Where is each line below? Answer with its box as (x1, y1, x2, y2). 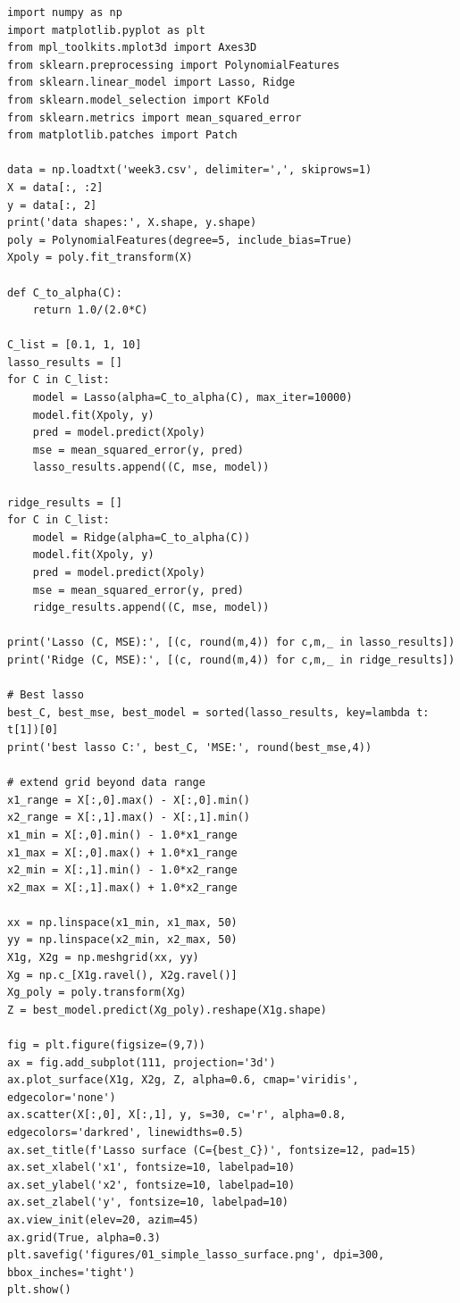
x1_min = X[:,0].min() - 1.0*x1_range (7, 828, 238, 841)
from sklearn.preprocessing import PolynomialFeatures (7, 58, 340, 71)
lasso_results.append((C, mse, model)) (32, 461, 270, 474)
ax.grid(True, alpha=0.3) (7, 1231, 161, 1244)
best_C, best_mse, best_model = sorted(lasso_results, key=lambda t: (7, 706, 430, 719)
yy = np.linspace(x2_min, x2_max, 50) (7, 933, 238, 947)
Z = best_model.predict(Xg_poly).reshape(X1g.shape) (7, 1003, 327, 1016)
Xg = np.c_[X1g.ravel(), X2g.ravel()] (7, 968, 238, 981)
